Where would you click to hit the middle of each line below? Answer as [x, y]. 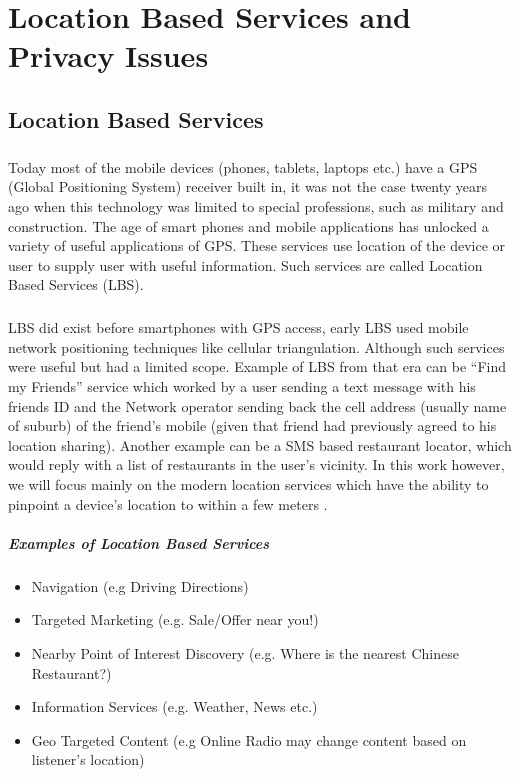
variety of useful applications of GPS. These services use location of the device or [257, 245]
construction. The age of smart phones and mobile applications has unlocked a [248, 225]
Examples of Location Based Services [139, 542]
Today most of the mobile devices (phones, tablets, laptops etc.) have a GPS [243, 166]
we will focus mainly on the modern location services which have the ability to [248, 484]
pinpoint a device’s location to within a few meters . [168, 503]
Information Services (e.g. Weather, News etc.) [174, 706]
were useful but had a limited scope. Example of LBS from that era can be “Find [257, 366]
